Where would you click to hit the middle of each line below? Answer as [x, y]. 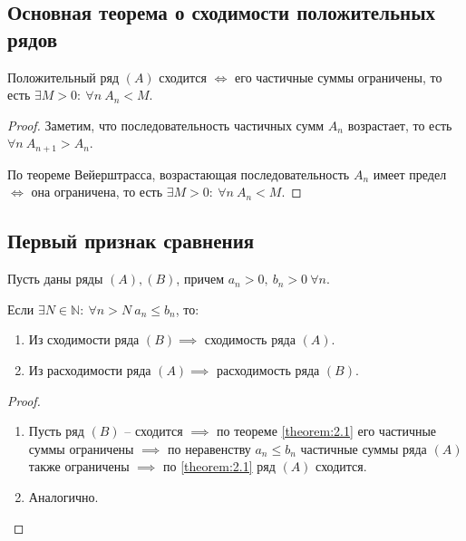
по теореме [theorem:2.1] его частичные [327, 431]
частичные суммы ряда [364, 448]
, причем [200, 279]
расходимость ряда [268, 370]
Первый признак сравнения [131, 241]
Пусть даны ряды [55, 279]
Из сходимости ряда [84, 339]
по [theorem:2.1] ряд [219, 466]
